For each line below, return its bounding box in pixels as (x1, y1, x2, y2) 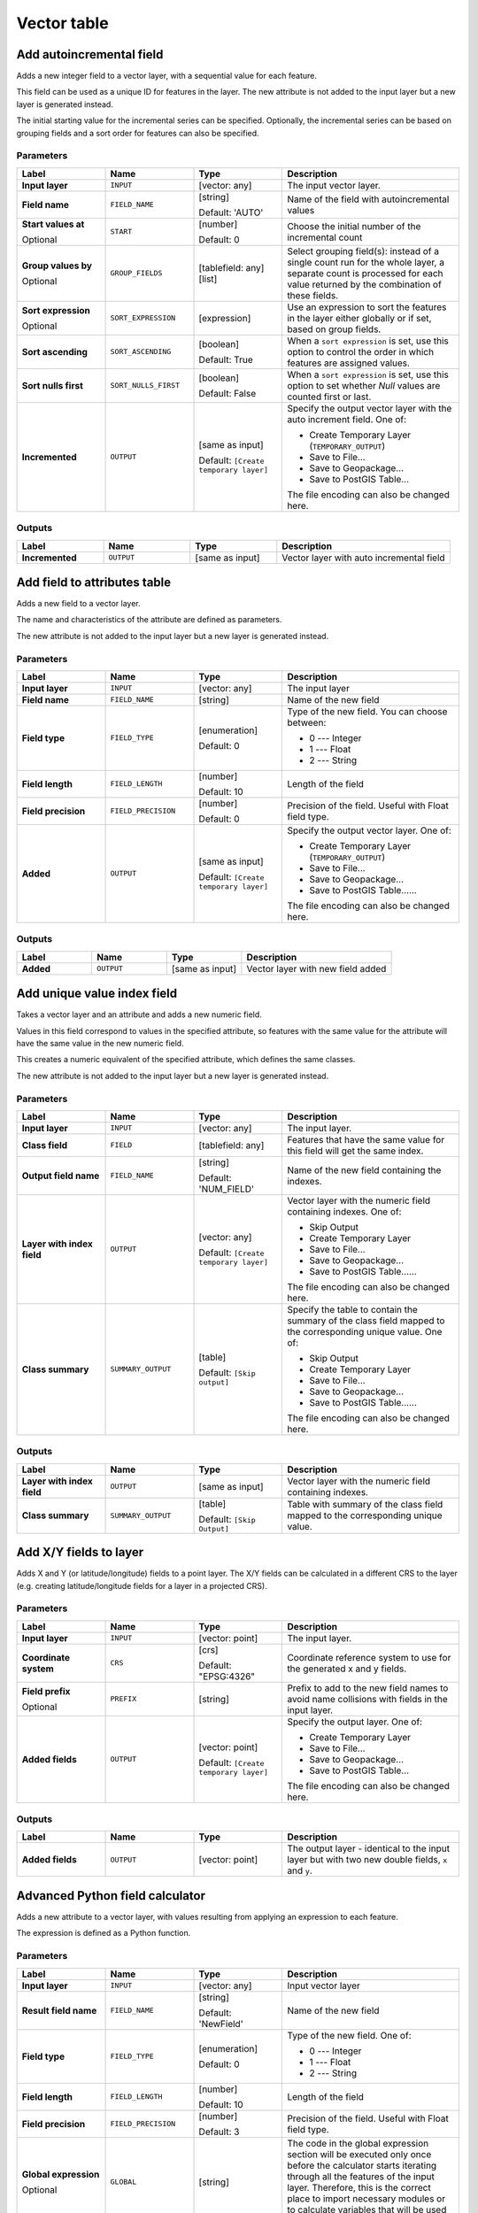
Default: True (198, 353, 254, 366)
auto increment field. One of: (287, 413, 407, 425)
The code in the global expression (287, 2137, 429, 2149)
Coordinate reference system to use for (287, 1651, 451, 1663)
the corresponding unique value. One (287, 1325, 443, 1338)
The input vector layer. (287, 179, 381, 191)
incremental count (287, 231, 363, 243)
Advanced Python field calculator (16, 1888, 206, 1903)
